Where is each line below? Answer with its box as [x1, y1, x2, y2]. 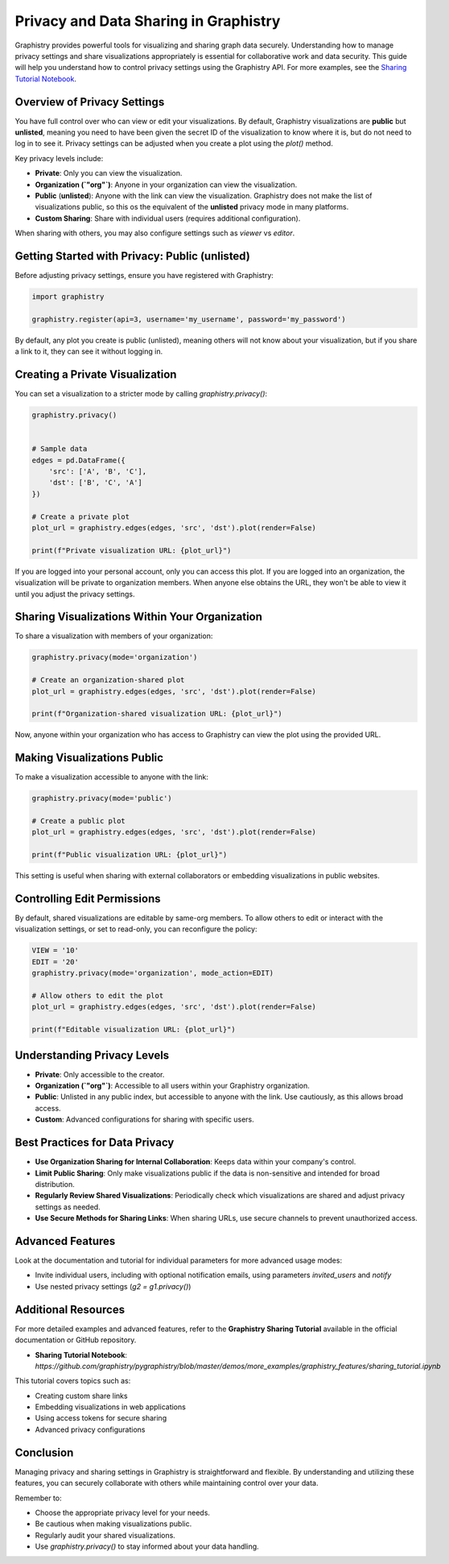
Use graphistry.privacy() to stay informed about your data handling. [35, 1541, 259, 1551]
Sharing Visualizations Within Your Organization [14, 610, 263, 624]
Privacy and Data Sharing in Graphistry [14, 12, 281, 30]
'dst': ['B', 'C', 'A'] [48, 478, 142, 487]
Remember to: [14, 1493, 62, 1503]
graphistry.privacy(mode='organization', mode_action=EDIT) [31, 969, 274, 978]
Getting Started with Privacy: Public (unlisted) [14, 249, 251, 263]
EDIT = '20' [31, 957, 80, 966]
